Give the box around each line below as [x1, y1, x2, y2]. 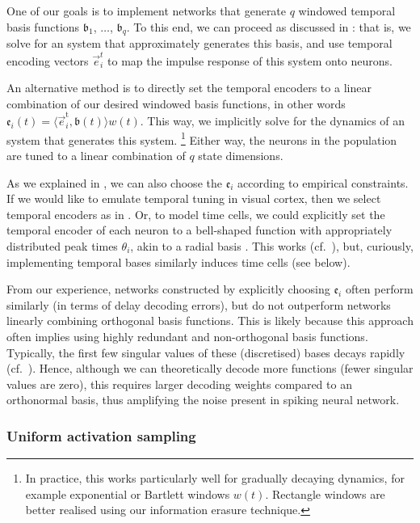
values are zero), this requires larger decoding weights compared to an [6, 375, 352, 392]
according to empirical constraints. [237, 174, 409, 191]
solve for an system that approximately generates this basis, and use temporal [6, 35, 393, 52]
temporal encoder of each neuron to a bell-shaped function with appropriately [6, 221, 393, 238]
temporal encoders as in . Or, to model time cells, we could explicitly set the [6, 205, 385, 222]
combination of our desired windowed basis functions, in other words [6, 95, 346, 112]
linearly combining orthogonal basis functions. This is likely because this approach [6, 312, 414, 329]
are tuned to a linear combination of [6, 147, 186, 164]
